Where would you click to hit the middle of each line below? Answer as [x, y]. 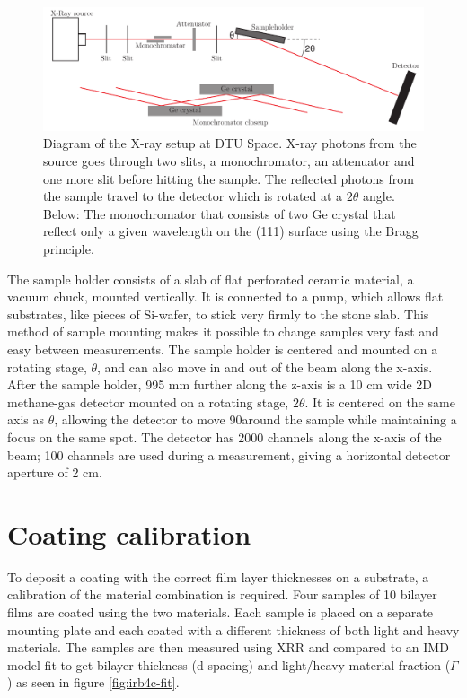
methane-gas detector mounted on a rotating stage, [148, 401]
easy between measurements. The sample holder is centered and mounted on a [223, 349]
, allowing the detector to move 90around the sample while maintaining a [256, 419]
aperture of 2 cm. [55, 472]
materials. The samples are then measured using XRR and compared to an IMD [228, 647]
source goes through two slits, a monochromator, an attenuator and [229, 161]
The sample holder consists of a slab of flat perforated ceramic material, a [211, 279]
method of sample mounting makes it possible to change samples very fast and [223, 332]
